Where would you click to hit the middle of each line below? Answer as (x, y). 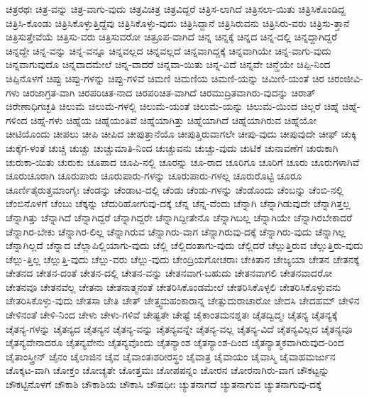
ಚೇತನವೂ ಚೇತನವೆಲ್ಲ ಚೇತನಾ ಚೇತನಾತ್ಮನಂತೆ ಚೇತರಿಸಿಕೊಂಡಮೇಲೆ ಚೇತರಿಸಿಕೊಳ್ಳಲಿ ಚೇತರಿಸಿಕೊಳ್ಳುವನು (174, 286)
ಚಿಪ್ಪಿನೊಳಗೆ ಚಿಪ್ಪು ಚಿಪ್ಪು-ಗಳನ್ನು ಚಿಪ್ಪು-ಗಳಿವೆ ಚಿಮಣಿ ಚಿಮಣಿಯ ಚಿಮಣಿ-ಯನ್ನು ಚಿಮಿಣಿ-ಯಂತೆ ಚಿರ (165, 78)
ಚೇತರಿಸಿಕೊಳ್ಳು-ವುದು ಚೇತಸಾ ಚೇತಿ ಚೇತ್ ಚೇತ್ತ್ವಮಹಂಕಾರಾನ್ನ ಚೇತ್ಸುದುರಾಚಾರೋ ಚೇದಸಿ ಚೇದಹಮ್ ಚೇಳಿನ (183, 300)
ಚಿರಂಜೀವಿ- (345, 78)
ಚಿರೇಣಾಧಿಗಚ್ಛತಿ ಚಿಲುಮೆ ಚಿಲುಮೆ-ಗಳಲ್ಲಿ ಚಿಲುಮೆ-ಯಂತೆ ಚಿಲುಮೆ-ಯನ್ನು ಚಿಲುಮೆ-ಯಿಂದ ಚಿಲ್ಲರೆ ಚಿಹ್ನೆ (172, 106)
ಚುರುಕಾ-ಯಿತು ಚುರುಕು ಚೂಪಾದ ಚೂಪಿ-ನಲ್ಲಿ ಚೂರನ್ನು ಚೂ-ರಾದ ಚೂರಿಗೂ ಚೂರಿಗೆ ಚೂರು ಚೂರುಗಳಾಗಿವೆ (183, 161)
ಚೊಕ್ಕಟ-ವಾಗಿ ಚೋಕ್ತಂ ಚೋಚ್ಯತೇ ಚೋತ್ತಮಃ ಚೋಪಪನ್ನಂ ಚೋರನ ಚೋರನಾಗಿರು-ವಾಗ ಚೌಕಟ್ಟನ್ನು (168, 370)
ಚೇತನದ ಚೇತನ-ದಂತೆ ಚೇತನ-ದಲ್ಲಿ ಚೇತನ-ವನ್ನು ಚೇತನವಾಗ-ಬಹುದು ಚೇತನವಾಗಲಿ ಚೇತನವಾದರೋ (169, 273)
